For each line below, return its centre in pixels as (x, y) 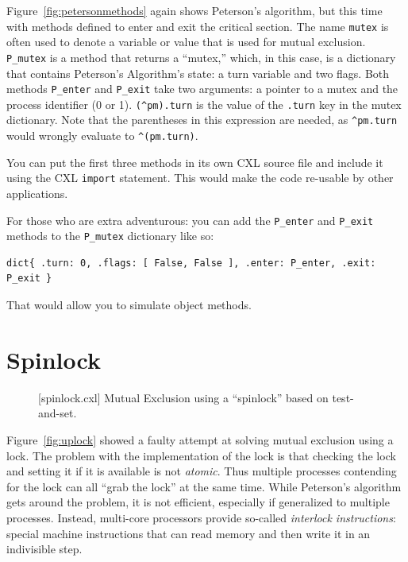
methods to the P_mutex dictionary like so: (110, 236)
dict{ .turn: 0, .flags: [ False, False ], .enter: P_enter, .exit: (191, 263)
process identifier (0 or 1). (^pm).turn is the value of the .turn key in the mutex (204, 104)
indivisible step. (44, 549)
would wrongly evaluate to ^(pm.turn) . (102, 136)
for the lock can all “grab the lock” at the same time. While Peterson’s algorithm (204, 486)
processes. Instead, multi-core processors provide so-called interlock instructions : (201, 517)
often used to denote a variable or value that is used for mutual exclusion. (186, 42)
